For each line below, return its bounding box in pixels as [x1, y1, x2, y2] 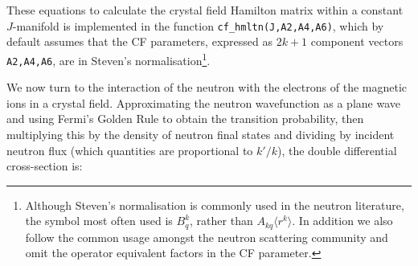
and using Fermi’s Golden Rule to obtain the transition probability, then [6, 110, 364, 127]
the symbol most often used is [25, 212, 173, 229]
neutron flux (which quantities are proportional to [6, 141, 253, 158]
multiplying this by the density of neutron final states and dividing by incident [6, 125, 395, 142]
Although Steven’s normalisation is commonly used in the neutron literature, [25, 196, 404, 213]
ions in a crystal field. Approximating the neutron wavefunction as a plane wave [6, 94, 400, 111]
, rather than [190, 212, 253, 229]
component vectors [310, 33, 404, 50]
